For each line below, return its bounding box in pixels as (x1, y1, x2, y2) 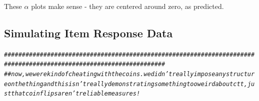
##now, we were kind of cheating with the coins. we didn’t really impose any (4, 71, 226, 78)
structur (225, 71, 255, 78)
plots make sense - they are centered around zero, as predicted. (31, 1, 224, 11)
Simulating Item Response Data (4, 25, 173, 40)
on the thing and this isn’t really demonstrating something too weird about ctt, (7, 80, 247, 88)
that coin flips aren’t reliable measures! (11, 90, 140, 98)
